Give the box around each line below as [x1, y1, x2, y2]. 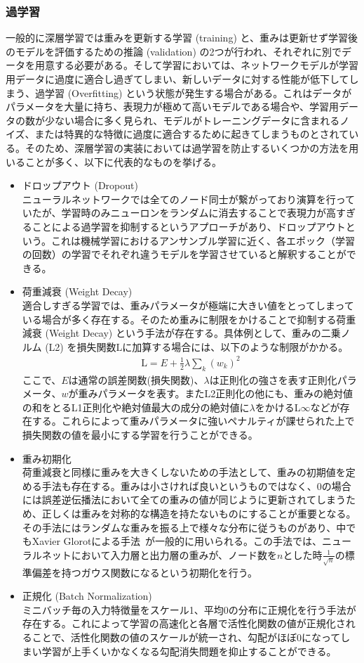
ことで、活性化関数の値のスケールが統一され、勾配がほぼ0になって [32, 630, 341, 645]
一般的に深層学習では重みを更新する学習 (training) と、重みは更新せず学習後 [6, 30, 358, 45]
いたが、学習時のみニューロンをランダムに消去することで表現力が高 [22, 205, 337, 220]
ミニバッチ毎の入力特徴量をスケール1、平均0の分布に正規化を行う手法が [22, 602, 356, 617]
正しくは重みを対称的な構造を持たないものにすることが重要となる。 [41, 506, 356, 520]
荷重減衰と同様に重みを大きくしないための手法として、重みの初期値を [22, 465, 346, 479]
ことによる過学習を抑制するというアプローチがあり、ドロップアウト [32, 219, 346, 233]
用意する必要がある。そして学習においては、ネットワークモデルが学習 [34, 58, 358, 72]
